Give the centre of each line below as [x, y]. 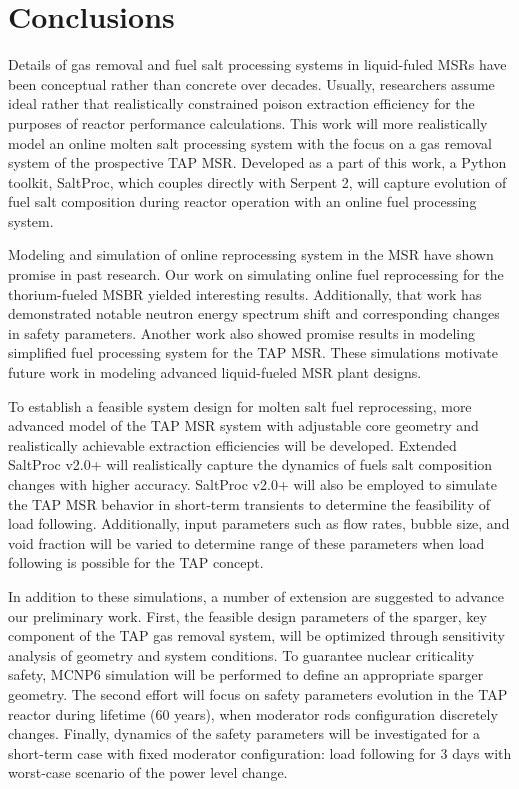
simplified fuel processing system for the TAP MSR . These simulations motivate [253, 352]
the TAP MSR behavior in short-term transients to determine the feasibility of [249, 503]
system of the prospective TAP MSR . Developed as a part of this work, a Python [257, 162]
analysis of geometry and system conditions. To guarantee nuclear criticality [241, 654]
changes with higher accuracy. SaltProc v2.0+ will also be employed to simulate [252, 484]
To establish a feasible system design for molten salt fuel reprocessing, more [240, 405]
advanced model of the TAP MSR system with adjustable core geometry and [243, 425]
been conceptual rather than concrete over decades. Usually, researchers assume [251, 83]
